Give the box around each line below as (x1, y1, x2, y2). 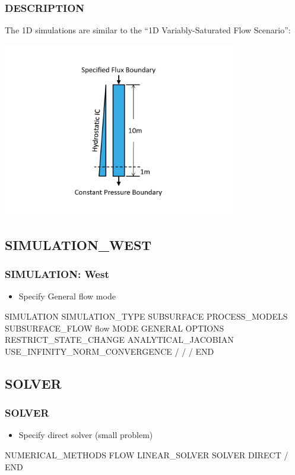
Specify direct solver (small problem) (18, 429, 153, 441)
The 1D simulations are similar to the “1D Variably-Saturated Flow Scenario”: (5, 24, 291, 36)
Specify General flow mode (18, 290, 116, 302)
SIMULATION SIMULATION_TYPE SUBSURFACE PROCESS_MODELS (5, 310, 288, 322)
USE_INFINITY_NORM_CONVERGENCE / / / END (5, 345, 214, 357)
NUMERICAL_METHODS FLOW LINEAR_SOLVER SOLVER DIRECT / (5, 448, 288, 461)
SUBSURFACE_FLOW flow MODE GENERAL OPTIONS (5, 321, 224, 334)
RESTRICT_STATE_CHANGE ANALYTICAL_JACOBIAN (5, 333, 234, 346)
